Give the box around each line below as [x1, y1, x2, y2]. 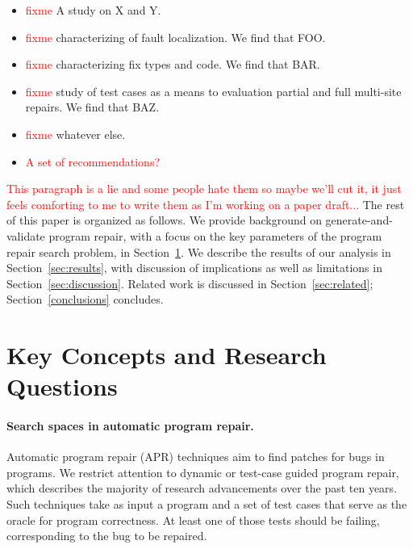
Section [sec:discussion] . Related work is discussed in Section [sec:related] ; [6, 274, 373, 291]
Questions [6, 370, 118, 403]
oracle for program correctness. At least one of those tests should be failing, [6, 511, 380, 528]
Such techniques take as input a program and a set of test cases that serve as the [6, 496, 407, 513]
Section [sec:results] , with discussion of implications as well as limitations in [6, 259, 382, 276]
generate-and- [325, 212, 393, 228]
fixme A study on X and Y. [25, 2, 161, 18]
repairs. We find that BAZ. [25, 98, 160, 115]
